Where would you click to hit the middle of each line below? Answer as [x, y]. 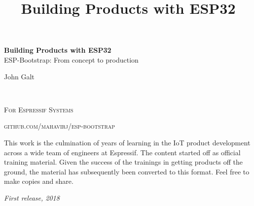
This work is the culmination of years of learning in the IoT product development [127, 142]
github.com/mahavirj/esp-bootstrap [60, 126]
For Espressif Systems [39, 109]
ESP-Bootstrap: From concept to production [71, 59]
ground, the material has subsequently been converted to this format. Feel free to [127, 171]
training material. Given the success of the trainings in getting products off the [124, 162]
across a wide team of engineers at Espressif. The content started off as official [122, 152]
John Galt [19, 76]
